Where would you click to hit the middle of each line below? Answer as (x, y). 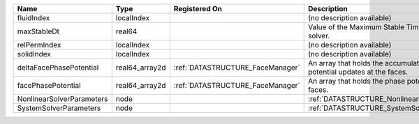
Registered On (198, 9)
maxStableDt (38, 31)
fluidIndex (34, 18)
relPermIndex (39, 45)
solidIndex (34, 54)
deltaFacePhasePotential (58, 68)
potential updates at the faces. (358, 72)
